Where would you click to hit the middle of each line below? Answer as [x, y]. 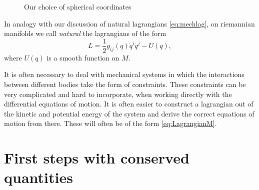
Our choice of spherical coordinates [78, 6]
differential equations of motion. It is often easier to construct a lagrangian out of [129, 104]
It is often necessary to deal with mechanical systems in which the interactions [124, 74]
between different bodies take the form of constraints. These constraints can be [125, 84]
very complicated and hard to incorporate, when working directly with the [118, 94]
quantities [38, 177]
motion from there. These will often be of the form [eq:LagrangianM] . [110, 123]
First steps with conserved [97, 158]
